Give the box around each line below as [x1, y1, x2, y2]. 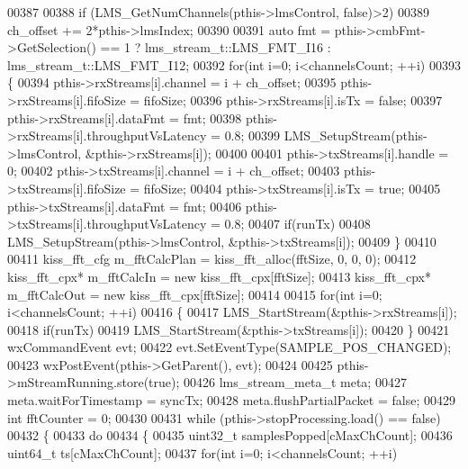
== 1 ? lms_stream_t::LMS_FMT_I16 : [100, 38, 331, 57]
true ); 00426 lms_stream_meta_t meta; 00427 [148, 373, 407, 392]
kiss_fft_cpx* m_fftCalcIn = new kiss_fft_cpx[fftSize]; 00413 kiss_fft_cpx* [7, 266, 431, 285]
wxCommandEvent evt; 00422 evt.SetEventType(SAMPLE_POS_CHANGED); [7, 338, 452, 356]
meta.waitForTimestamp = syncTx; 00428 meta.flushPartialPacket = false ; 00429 [7, 391, 455, 410]
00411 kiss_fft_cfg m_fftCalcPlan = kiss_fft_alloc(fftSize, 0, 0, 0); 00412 [7, 249, 417, 268]
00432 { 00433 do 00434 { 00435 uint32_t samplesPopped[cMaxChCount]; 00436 [7, 426, 453, 445]
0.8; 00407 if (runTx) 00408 [224, 214, 371, 233]
